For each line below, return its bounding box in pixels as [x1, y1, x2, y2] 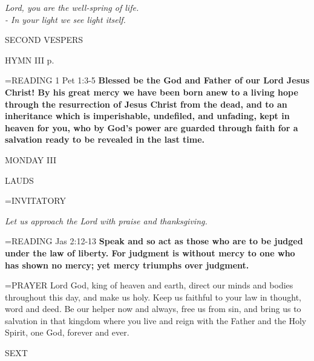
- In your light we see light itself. [5, 13, 126, 25]
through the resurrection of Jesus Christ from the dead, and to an [5, 97, 287, 110]
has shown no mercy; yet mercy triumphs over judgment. [5, 258, 249, 271]
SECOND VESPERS [5, 33, 83, 46]
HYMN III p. [5, 53, 54, 66]
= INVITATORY [5, 194, 66, 207]
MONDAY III [5, 153, 56, 166]
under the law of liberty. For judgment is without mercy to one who [5, 246, 295, 259]
